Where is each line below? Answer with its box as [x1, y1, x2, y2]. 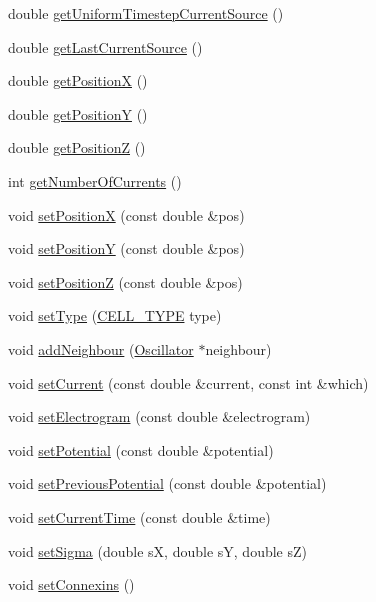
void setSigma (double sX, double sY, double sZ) [8, 540, 308, 561]
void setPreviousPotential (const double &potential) [8, 473, 327, 494]
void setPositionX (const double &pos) [8, 204, 245, 225]
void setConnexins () [8, 574, 135, 595]
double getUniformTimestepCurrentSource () [8, 3, 284, 23]
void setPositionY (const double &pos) [8, 238, 245, 259]
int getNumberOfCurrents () [8, 170, 182, 191]
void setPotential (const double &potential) [8, 439, 274, 460]
